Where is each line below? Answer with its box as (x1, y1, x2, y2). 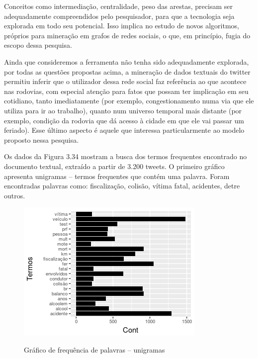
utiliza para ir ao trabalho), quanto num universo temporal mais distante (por (4, 105, 242, 115)
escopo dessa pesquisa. (4, 40, 72, 50)
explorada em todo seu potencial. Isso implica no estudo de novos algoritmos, (4, 20, 240, 31)
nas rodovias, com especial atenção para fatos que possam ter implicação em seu (4, 86, 249, 96)
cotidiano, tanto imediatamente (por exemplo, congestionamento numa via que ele (4, 95, 254, 106)
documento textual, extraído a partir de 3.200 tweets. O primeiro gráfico (4, 161, 225, 171)
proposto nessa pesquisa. (4, 134, 79, 145)
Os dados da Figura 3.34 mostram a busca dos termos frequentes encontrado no (4, 151, 247, 162)
